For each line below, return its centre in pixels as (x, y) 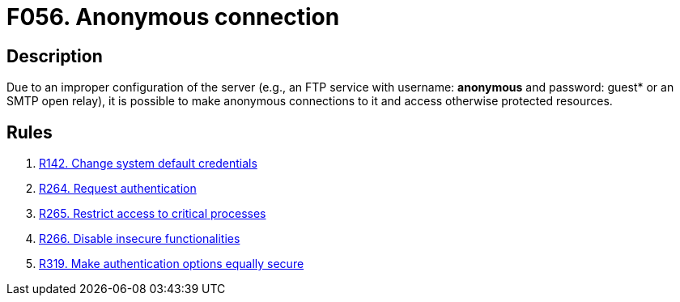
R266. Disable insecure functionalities (140, 239)
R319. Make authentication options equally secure (172, 264)
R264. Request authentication (118, 189)
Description (55, 56)
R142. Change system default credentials (148, 164)
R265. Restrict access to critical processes (153, 214)
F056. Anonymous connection (173, 17)
